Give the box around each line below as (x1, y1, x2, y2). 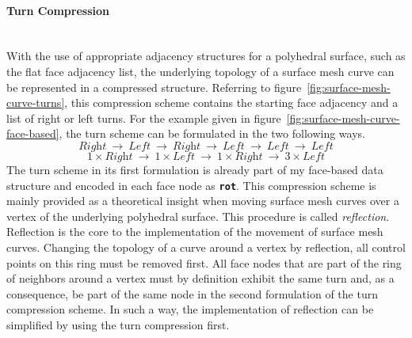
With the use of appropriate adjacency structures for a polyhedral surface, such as (6, 47, 406, 64)
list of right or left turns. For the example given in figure (6, 109, 281, 126)
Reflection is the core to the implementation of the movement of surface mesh (6, 223, 383, 240)
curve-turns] (6, 94, 65, 111)
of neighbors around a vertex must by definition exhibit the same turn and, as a (6, 270, 395, 287)
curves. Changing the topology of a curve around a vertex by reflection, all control (6, 238, 406, 255)
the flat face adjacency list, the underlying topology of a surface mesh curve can (6, 63, 395, 79)
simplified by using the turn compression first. (6, 316, 230, 332)
